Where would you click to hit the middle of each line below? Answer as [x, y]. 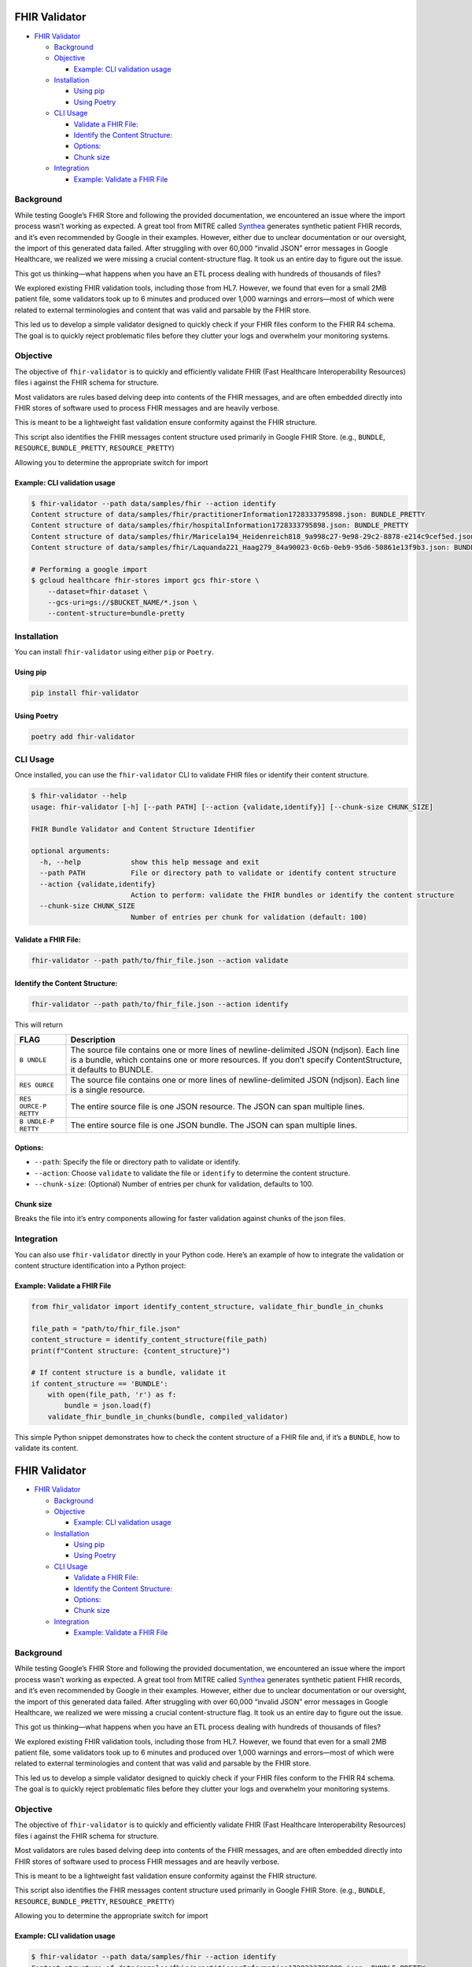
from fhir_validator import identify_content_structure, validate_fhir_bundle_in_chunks [208, 1306]
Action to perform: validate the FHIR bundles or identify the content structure [292, 895]
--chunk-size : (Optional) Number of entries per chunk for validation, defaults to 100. [174, 1184]
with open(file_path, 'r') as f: [112, 1395]
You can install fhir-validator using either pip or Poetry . [114, 652]
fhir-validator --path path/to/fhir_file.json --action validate [160, 961]
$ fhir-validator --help [79, 796]
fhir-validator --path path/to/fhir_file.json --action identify [160, 1004]
